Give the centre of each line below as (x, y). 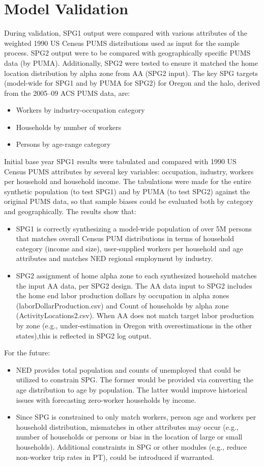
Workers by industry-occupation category (80, 110)
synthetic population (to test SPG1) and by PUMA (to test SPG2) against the (127, 191)
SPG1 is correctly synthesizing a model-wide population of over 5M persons (134, 228)
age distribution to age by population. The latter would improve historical (131, 389)
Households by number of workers (69, 127)
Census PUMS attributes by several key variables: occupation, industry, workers (129, 171)
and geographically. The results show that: (70, 211)
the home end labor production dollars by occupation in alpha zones (123, 295)
